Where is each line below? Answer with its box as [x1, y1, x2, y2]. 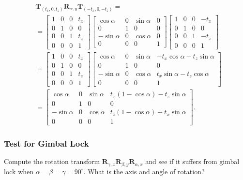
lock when [4, 166, 34, 176]
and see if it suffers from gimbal [145, 156, 240, 166]
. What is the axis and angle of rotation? [83, 166, 205, 176]
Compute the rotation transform [4, 156, 100, 166]
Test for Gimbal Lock [4, 137, 89, 150]
